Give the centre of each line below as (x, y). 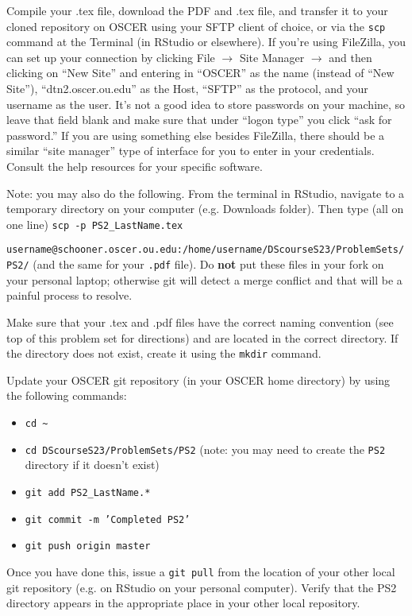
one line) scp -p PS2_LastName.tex (95, 224)
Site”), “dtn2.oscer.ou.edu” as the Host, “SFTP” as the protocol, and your (187, 89)
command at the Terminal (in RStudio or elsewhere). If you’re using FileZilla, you (206, 42)
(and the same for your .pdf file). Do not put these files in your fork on (208, 264)
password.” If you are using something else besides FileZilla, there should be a (196, 135)
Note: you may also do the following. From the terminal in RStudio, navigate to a (206, 193)
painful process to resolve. (69, 295)
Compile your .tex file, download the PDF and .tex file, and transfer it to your (197, 10)
